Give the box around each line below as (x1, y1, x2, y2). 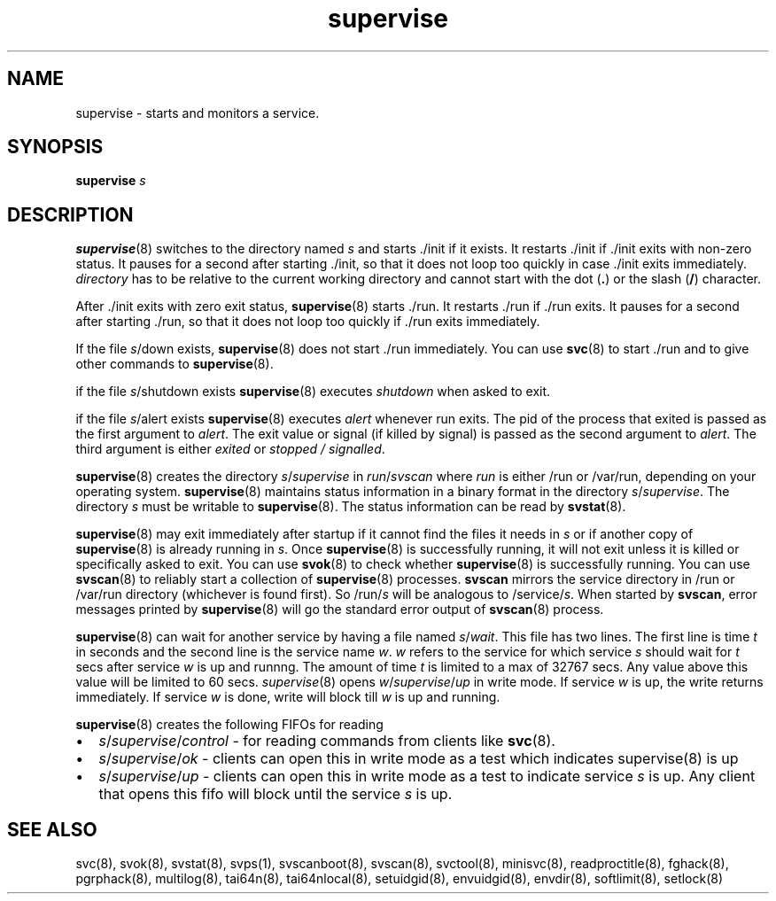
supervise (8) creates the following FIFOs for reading (75, 717, 384, 733)
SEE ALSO (7, 818, 97, 841)
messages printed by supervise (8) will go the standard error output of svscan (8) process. (75, 602, 604, 617)
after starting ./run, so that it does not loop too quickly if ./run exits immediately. (75, 314, 540, 330)
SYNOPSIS (7, 136, 104, 159)
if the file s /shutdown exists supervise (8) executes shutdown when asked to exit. (75, 384, 551, 400)
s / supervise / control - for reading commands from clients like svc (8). (98, 732, 555, 750)
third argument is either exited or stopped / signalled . (75, 441, 385, 457)
